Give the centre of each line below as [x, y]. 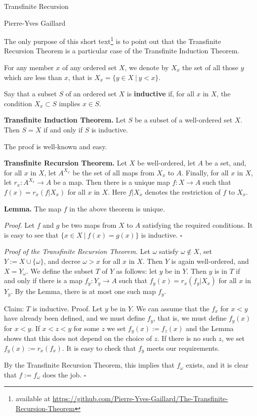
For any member [29, 67]
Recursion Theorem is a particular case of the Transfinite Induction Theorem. [122, 51]
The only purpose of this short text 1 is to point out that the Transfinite [113, 40]
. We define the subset [60, 270]
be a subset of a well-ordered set [184, 120]
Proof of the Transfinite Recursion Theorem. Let [77, 251]
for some [86, 328]
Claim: [14, 308]
